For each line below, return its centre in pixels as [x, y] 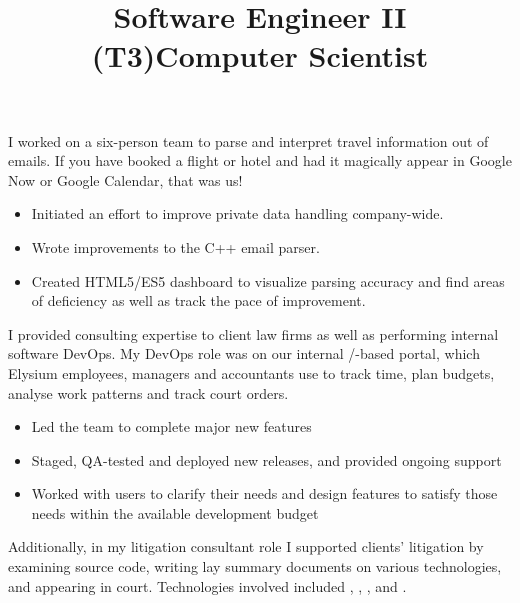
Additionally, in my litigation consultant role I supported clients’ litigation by [246, 546]
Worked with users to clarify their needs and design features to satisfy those [264, 493]
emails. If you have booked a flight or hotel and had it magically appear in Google [260, 160]
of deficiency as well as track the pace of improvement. [198, 300]
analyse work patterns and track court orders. [148, 392]
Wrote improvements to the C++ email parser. [175, 246]
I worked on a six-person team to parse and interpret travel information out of [248, 140]
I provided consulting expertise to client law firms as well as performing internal [253, 333]
